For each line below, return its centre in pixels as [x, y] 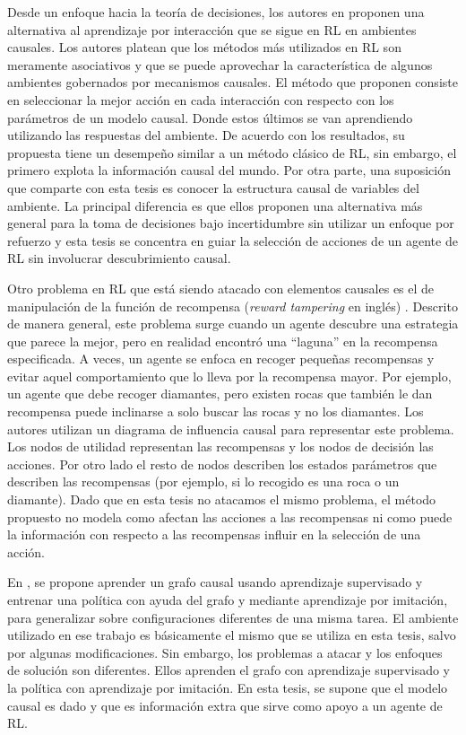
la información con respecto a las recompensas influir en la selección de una [214, 534]
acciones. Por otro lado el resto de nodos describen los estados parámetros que [222, 464]
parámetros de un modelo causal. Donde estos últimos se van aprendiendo [210, 117]
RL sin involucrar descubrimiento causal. [119, 258]
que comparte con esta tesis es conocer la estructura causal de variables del [213, 187]
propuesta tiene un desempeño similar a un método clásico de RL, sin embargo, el [232, 152]
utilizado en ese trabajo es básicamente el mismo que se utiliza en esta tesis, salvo [232, 635]
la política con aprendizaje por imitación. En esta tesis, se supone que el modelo [228, 687]
